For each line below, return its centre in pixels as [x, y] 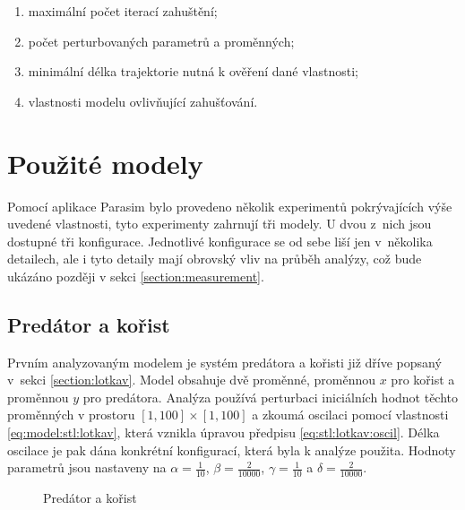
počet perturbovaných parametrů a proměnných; [161, 41]
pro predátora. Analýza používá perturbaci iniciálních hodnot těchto [271, 397]
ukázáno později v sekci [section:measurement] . [136, 276]
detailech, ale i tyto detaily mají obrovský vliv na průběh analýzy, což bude [215, 259]
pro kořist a [423, 380]
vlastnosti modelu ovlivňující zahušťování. [143, 101]
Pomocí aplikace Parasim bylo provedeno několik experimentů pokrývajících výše [230, 206]
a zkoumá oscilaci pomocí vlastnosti [350, 415]
